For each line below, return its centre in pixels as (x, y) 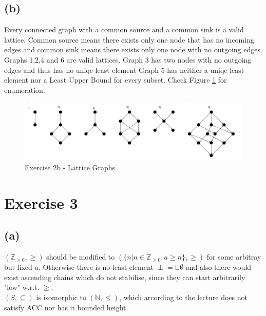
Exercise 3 (41, 202)
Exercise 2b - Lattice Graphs (70, 167)
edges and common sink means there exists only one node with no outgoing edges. (133, 50)
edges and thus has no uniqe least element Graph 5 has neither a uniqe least (124, 70)
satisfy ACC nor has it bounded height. (66, 307)
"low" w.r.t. (22, 287)
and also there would (218, 267)
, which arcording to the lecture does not (184, 297)
